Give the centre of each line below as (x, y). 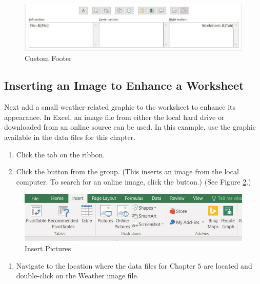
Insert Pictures (48, 248)
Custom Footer (48, 58)
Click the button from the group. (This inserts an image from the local (127, 171)
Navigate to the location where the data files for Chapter (106, 265)
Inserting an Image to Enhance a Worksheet (124, 85)
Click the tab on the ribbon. (61, 154)
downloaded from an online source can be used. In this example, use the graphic (130, 127)
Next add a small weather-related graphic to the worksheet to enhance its (120, 107)
